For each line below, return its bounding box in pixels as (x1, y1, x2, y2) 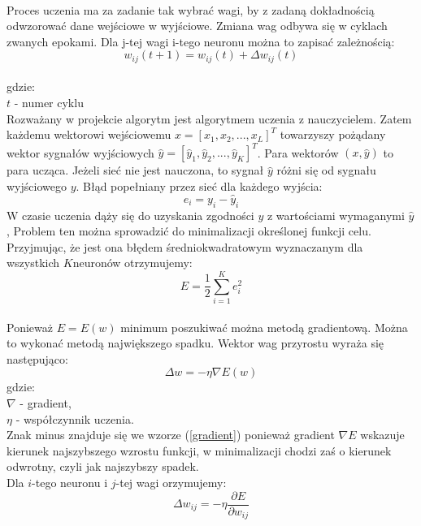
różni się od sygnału (276, 162, 376, 179)
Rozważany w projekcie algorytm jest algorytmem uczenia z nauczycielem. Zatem (7, 110, 412, 127)
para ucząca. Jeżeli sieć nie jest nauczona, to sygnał (7, 162, 264, 179)
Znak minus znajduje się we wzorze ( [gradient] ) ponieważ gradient (7, 426, 335, 443)
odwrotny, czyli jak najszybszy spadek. (7, 458, 199, 475)
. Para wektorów (257, 144, 339, 161)
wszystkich (7, 254, 60, 271)
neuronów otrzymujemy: (72, 254, 193, 271)
